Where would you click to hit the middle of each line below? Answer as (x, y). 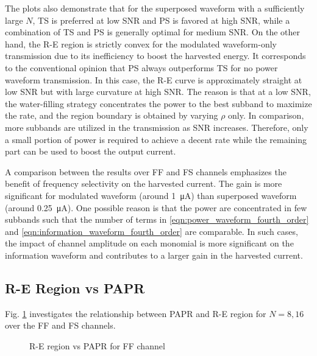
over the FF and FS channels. (60, 325)
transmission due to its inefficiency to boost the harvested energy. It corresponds (155, 56)
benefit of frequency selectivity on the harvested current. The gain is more (144, 183)
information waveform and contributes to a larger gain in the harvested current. (154, 255)
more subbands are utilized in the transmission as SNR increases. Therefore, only (157, 127)
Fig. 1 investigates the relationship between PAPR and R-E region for (136, 313)
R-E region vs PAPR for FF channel (97, 345)
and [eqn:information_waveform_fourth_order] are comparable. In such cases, (151, 231)
